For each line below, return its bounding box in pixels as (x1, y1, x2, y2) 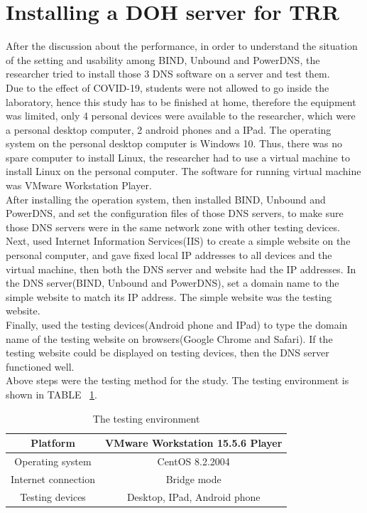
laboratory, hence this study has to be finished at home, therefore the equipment (6, 94, 356, 109)
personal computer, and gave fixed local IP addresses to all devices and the (6, 248, 332, 263)
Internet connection (11, 471, 96, 486)
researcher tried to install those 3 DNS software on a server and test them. (6, 66, 330, 81)
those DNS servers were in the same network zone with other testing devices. (6, 219, 340, 234)
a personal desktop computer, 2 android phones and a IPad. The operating (6, 122, 332, 137)
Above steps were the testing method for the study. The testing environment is (6, 373, 349, 388)
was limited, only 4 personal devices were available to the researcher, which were (6, 108, 356, 123)
